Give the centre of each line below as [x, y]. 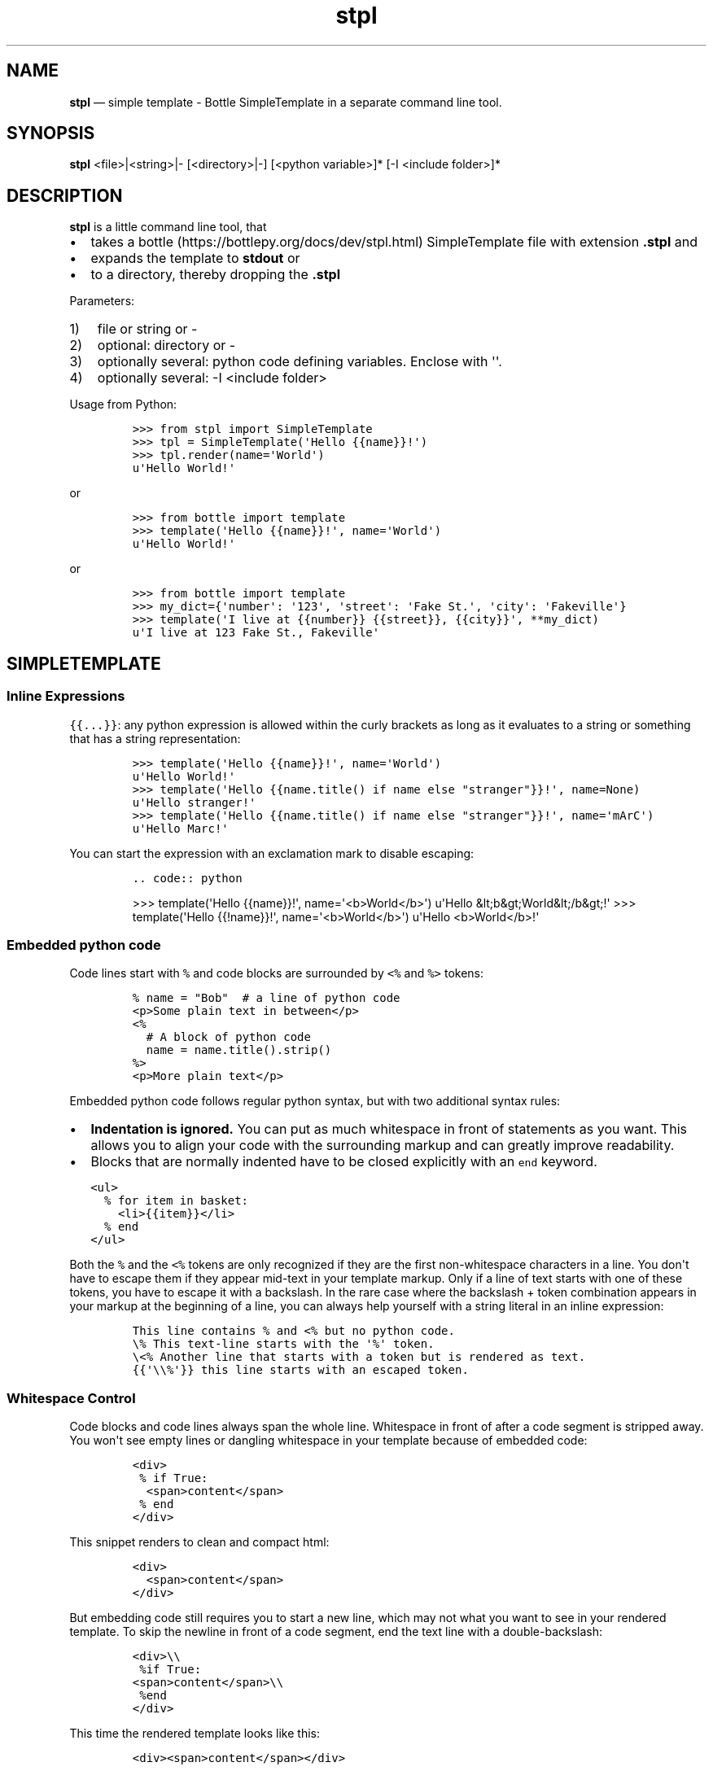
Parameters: [102, 301]
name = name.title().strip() [239, 1050]
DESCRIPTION [65, 195]
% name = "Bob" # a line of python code [266, 998]
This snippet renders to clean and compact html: [199, 1542]
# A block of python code [228, 1037]
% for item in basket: [177, 1201]
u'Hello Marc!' [180, 828]
